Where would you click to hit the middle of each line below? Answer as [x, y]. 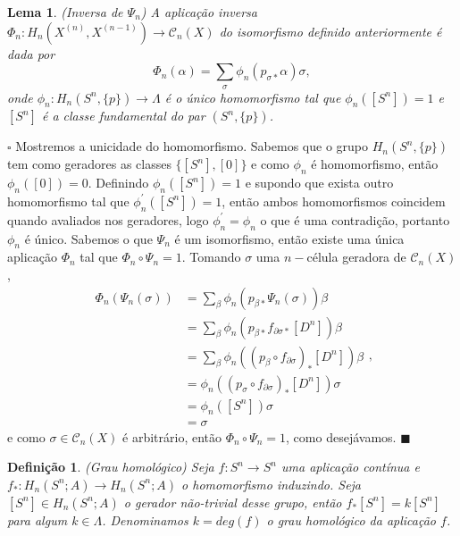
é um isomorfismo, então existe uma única [289, 238]
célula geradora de [356, 257]
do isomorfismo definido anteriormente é [330, 31]
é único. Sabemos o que [88, 238]
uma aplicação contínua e [350, 467]
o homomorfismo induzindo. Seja [272, 484]
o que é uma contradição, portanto [355, 219]
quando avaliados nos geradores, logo [108, 219]
